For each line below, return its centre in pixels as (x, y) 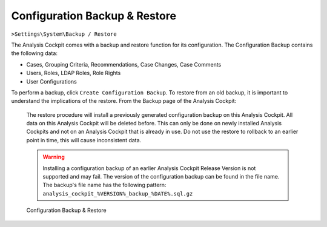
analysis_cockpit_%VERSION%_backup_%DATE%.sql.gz (118, 193)
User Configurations (51, 81)
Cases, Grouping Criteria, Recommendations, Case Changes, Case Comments (124, 64)
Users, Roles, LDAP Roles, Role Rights (74, 73)
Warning (54, 157)
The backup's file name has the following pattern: (104, 185)
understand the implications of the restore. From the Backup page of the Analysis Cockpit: (124, 101)
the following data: (34, 53)
